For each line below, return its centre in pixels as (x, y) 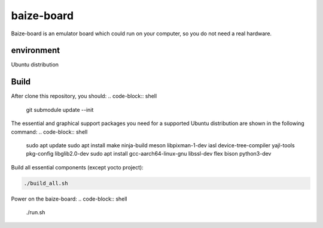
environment (35, 51)
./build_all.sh (46, 183)
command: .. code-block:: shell (49, 132)
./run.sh (36, 212)
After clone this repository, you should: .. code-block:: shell (84, 96)
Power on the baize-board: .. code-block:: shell (69, 199)
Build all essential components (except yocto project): (77, 167)
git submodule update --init (60, 110)
